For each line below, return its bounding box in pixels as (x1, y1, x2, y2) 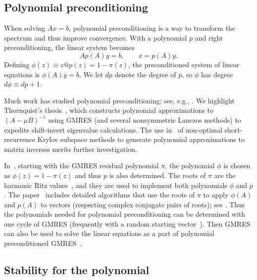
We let (83, 69, 103, 79)
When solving (4, 23, 46, 33)
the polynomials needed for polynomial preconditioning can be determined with (4, 209, 246, 219)
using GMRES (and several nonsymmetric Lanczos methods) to (48, 114, 241, 125)
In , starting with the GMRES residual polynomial (4, 160, 159, 171)
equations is (4, 69, 40, 79)
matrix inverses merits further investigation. (4, 143, 137, 154)
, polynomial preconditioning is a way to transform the (69, 23, 235, 33)
